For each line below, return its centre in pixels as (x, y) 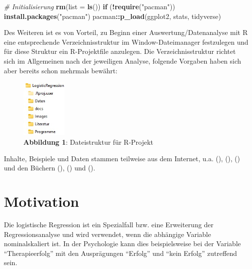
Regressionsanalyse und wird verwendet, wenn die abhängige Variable (108, 234)
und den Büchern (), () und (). (50, 168)
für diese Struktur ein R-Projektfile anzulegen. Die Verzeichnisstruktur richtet (120, 51)
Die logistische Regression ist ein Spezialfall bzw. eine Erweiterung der (109, 224)
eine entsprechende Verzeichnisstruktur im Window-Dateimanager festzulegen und (126, 42)
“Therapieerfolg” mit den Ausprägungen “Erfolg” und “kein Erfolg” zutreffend (121, 253)
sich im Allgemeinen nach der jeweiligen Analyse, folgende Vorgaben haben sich (123, 60)
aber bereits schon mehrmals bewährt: (61, 70)
